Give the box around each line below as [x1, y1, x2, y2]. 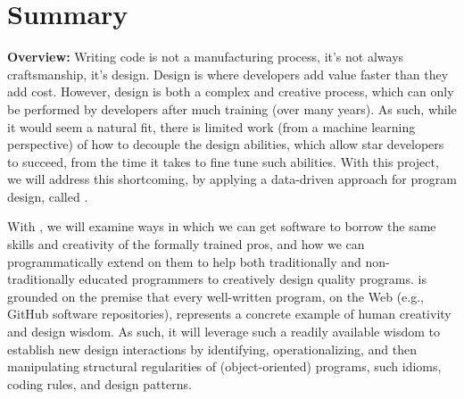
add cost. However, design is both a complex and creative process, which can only [7, 82, 454, 101]
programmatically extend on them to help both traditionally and [7, 252, 361, 270]
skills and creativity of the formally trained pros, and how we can [7, 235, 365, 254]
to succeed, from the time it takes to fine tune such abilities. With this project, [7, 152, 439, 170]
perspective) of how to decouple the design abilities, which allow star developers [7, 135, 444, 154]
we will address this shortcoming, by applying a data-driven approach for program [7, 170, 457, 188]
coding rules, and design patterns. [7, 374, 192, 393]
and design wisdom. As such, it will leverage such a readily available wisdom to [7, 322, 441, 341]
